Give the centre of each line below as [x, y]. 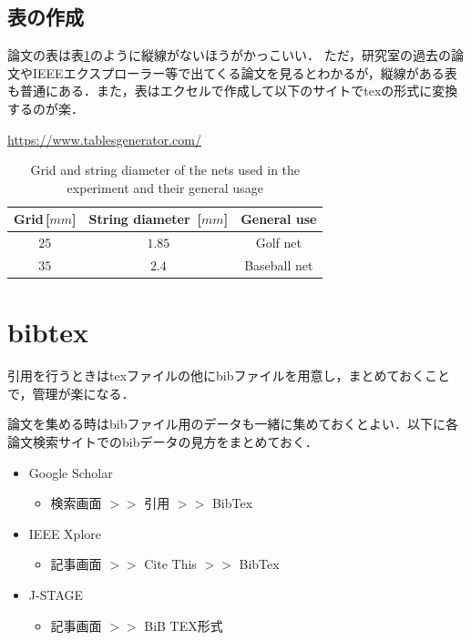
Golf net [278, 243]
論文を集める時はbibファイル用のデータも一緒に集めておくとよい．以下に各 [233, 424]
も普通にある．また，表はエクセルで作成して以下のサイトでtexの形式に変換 [233, 91]
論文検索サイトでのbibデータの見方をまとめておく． [163, 442]
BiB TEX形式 [184, 625]
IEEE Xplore [65, 533]
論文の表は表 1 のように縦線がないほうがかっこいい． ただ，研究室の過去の [229, 55]
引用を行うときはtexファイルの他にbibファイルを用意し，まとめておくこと [229, 376]
